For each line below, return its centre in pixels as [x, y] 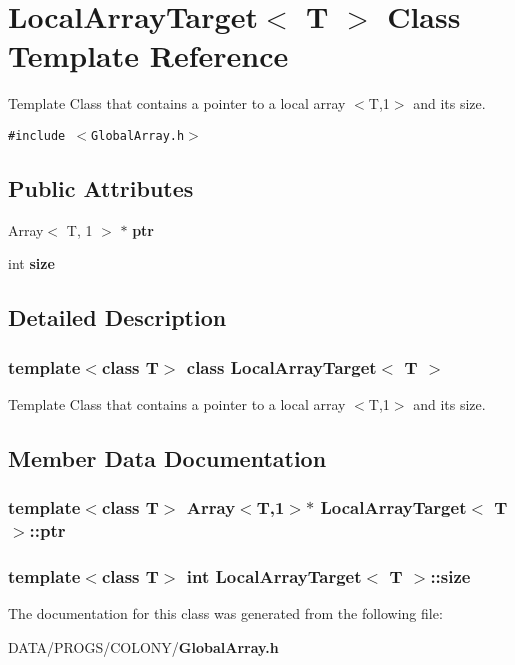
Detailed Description [117, 317]
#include [37, 135]
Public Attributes [101, 187]
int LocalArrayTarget [274, 576]
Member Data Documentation [167, 457]
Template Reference [148, 55]
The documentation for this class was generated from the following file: [225, 613]
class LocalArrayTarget [281, 366]
